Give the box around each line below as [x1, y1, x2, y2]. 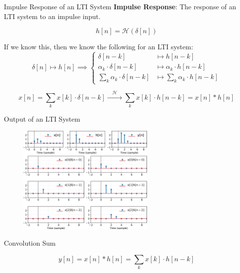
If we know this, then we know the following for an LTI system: [4, 42, 193, 52]
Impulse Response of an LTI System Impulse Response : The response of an [4, 1, 237, 11]
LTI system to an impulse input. [4, 11, 101, 21]
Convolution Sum [4, 238, 56, 248]
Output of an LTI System [4, 114, 80, 124]
